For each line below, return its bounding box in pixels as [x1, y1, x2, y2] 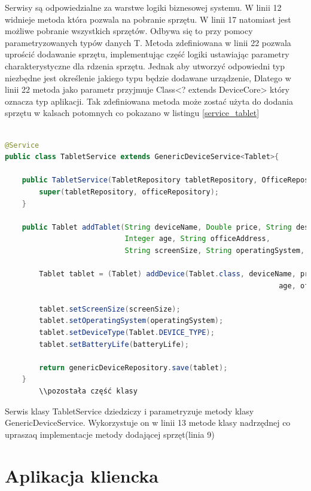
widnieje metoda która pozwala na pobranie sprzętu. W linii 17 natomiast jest [5, 13, 291, 25]
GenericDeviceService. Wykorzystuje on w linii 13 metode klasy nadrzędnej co [5, 416, 291, 429]
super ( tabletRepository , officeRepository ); [39, 187, 219, 196]
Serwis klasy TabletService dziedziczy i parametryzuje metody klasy [5, 404, 254, 417]
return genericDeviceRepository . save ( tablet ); [39, 363, 228, 372]
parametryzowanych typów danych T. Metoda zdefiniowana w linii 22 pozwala [5, 36, 291, 48]
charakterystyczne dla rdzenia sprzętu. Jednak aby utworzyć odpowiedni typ [5, 59, 285, 72]
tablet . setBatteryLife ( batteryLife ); [39, 340, 189, 349]
